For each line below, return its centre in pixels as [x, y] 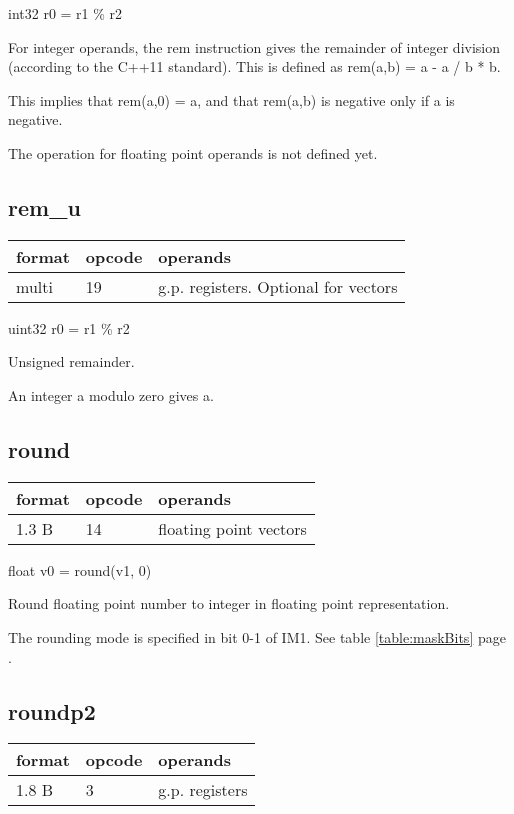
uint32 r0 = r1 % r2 [69, 327]
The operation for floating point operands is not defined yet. [193, 152]
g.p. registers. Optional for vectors [278, 286]
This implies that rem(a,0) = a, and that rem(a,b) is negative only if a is [231, 99]
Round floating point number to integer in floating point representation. [229, 603]
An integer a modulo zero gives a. [111, 394]
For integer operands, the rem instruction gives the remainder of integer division [254, 46]
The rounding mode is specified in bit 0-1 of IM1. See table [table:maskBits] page [257, 636]
